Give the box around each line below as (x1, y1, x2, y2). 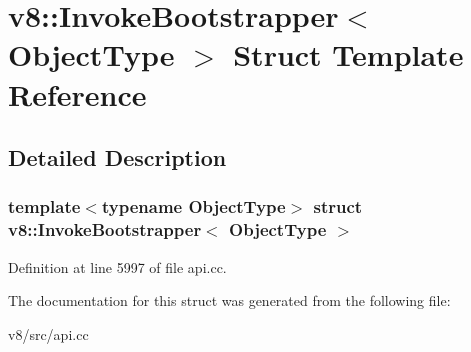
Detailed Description (8, 142, 227, 173)
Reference (8, 73, 147, 114)
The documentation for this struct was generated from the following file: (8, 290, 451, 311)
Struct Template (233, 34, 464, 75)
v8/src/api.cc (8, 323, 89, 344)
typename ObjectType (101, 194, 286, 219)
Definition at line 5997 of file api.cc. (8, 256, 227, 277)
